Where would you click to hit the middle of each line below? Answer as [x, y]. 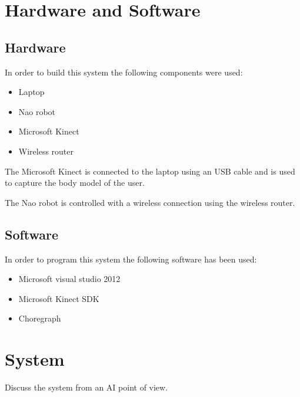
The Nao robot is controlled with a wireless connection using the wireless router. [150, 202]
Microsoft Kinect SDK [59, 298]
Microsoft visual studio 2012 [69, 279]
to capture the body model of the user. [75, 183]
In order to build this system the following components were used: [124, 72]
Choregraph [40, 318]
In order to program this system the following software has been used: [131, 259]
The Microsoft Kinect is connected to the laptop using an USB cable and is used [150, 171]
